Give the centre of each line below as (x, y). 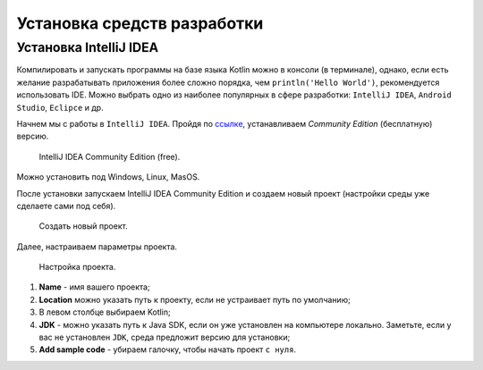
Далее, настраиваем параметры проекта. (97, 247)
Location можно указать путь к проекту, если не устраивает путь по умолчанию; (195, 299)
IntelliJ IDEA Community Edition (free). (110, 156)
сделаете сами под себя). (66, 206)
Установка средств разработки (140, 23)
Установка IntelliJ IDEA (88, 47)
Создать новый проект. (84, 226)
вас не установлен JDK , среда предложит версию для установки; (165, 337)
